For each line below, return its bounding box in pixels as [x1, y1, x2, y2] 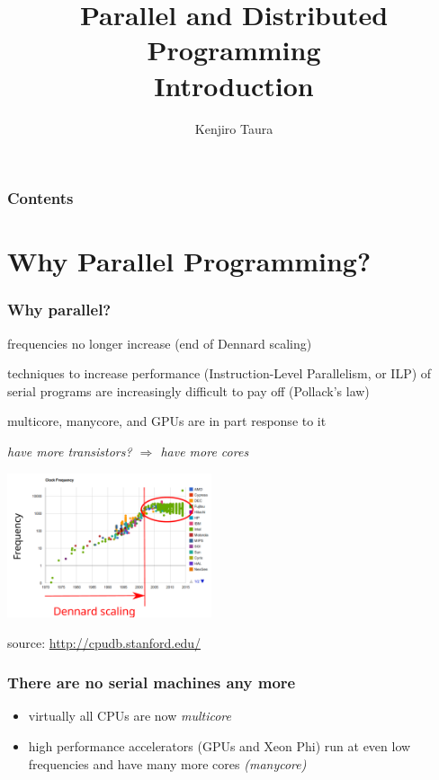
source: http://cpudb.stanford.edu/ [7, 633, 201, 651]
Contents [7, 187, 74, 209]
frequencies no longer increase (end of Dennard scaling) [7, 333, 312, 352]
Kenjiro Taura [194, 119, 273, 137]
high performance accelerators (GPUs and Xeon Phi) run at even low [28, 736, 411, 755]
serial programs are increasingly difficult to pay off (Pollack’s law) [7, 381, 370, 400]
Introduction [154, 66, 314, 103]
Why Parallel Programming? [7, 243, 372, 279]
